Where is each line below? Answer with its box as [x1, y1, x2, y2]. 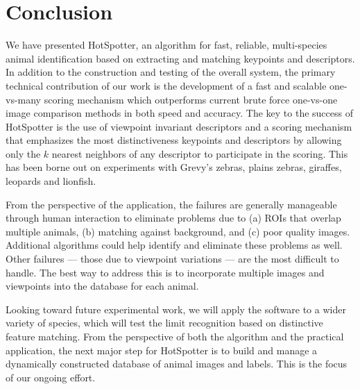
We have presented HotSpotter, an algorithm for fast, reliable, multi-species [6, 38, 327, 52]
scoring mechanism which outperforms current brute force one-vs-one [44, 92, 338, 106]
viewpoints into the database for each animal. [6, 279, 199, 293]
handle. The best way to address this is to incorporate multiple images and [6, 265, 325, 279]
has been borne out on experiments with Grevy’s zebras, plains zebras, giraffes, [6, 160, 342, 174]
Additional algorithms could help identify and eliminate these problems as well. [6, 238, 343, 252]
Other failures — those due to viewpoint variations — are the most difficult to [6, 251, 339, 266]
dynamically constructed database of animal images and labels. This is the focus [6, 356, 348, 371]
